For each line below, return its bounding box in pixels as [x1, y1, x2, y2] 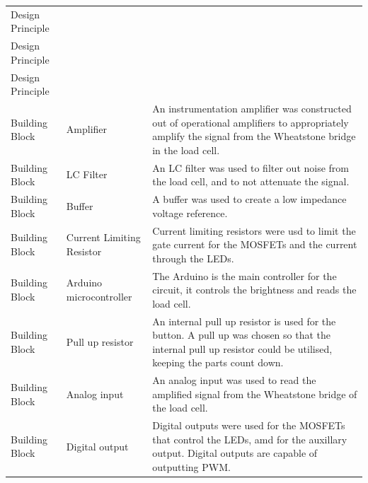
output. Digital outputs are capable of [152, 446, 318, 460]
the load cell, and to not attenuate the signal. [152, 174, 350, 189]
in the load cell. [152, 142, 220, 157]
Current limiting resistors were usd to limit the [152, 223, 356, 238]
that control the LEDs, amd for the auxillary [152, 431, 347, 446]
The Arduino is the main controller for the [152, 268, 337, 283]
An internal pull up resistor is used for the [152, 313, 336, 328]
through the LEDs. [152, 250, 234, 265]
